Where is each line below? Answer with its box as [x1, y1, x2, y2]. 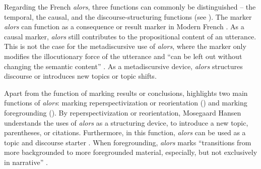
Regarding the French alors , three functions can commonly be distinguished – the [4, 2, 256, 12]
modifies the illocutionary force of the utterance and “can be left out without [4, 50, 242, 61]
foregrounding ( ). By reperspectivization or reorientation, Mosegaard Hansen [4, 107, 241, 118]
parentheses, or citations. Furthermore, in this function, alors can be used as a [4, 127, 246, 138]
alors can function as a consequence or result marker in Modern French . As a [4, 21, 244, 32]
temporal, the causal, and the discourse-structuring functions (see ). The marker [4, 11, 252, 22]
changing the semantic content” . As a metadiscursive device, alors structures [4, 61, 243, 71]
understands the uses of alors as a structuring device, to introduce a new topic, [4, 117, 248, 128]
